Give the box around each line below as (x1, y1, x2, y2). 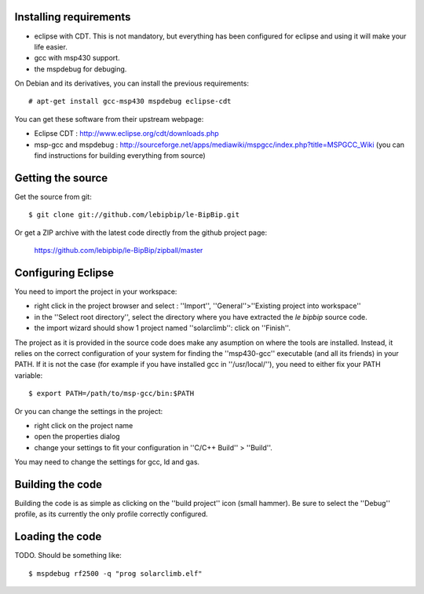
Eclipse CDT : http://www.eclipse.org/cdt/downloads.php (34, 129, 219, 138)
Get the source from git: (14, 192, 92, 201)
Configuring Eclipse (14, 266, 114, 279)
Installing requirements (14, 10, 131, 24)
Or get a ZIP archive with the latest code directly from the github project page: (14, 228, 267, 237)
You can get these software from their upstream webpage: (14, 114, 204, 123)
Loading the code (14, 530, 102, 544)
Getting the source (14, 171, 108, 185)
